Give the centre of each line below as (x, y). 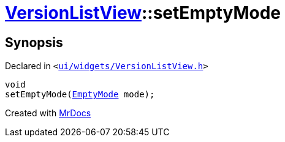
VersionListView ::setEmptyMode (143, 13)
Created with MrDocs (48, 113)
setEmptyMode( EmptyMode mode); (80, 95)
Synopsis (34, 42)
